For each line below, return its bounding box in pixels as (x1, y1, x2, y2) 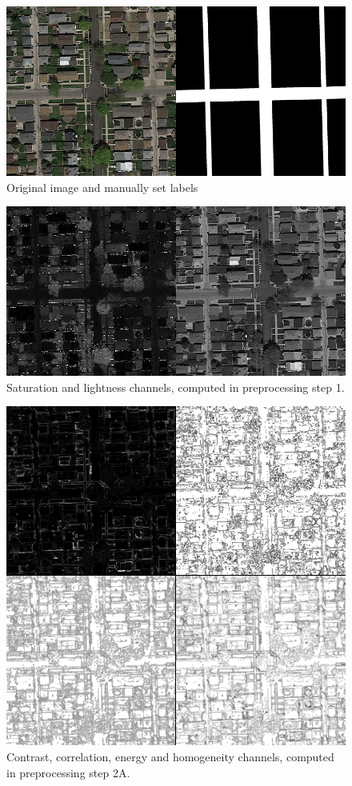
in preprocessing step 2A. (6, 764, 130, 780)
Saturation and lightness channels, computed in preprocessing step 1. (6, 378, 345, 395)
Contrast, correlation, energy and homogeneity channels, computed (6, 748, 334, 764)
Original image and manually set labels (6, 178, 198, 195)
